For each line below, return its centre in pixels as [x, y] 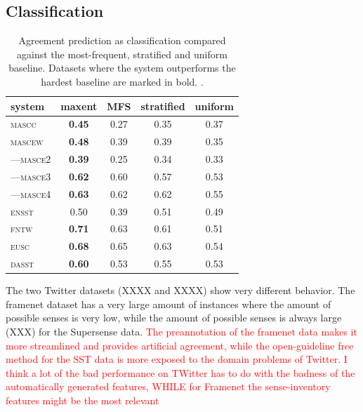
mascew [27, 141]
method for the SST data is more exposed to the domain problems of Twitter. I [177, 359]
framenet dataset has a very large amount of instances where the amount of [169, 304]
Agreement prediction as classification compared [122, 40]
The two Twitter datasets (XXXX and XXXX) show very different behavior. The [180, 290]
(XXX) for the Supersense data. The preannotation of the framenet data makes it [181, 332]
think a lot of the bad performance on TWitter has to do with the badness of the [180, 372]
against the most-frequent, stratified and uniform [122, 54]
